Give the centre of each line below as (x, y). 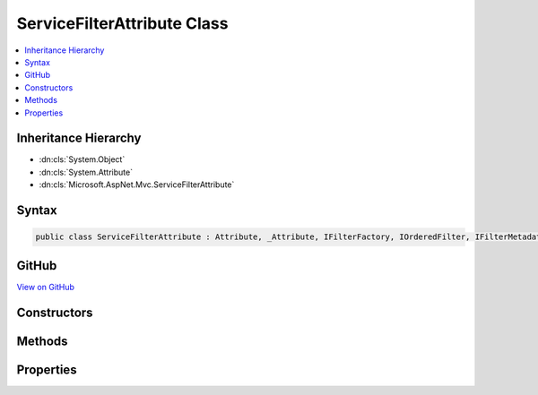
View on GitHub (46, 287)
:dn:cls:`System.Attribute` (86, 172)
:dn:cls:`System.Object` (82, 159)
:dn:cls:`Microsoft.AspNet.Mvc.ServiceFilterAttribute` (137, 185)
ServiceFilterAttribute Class (122, 23)
